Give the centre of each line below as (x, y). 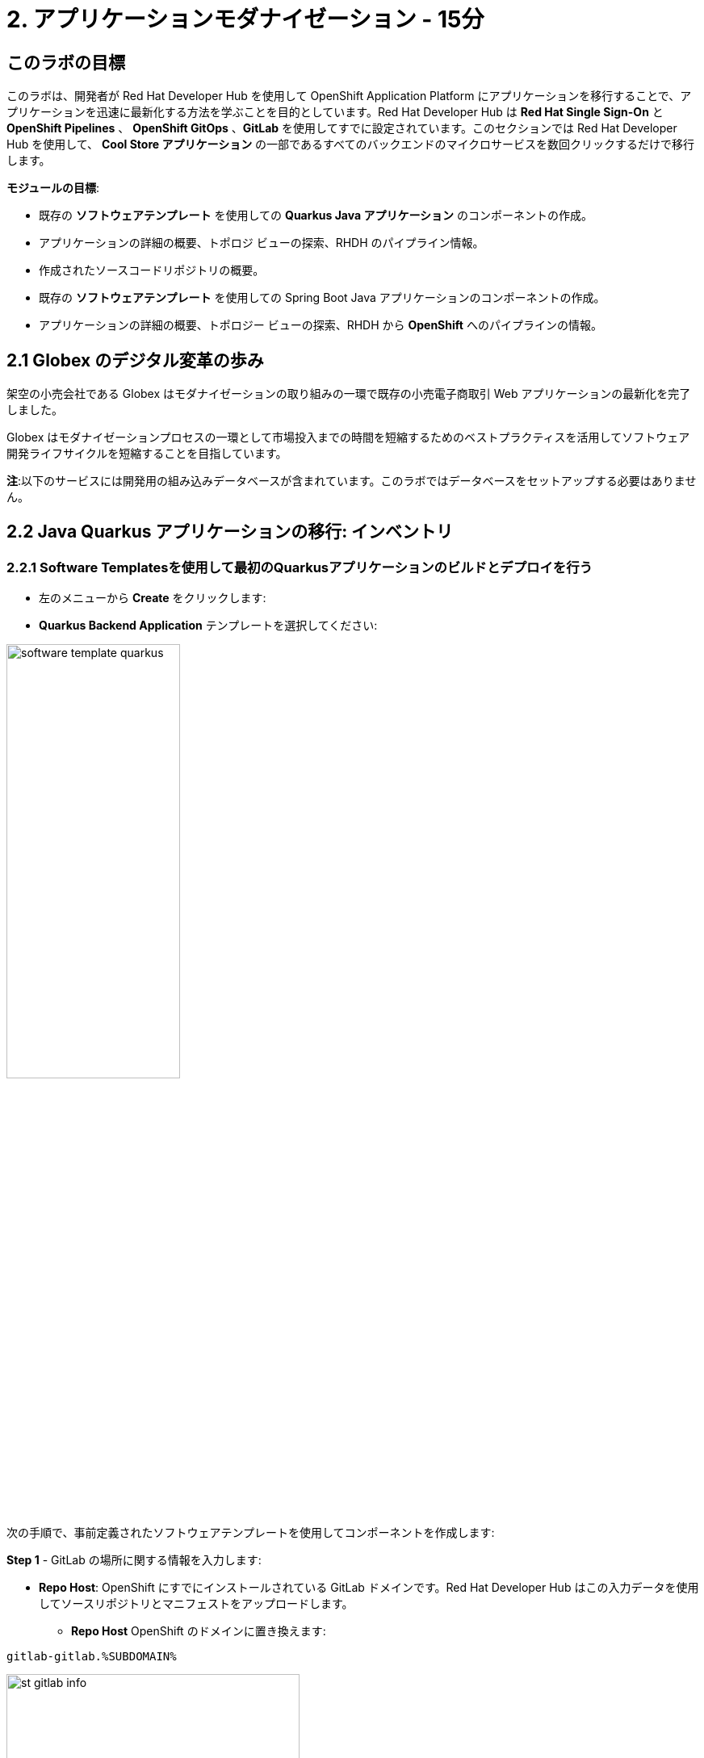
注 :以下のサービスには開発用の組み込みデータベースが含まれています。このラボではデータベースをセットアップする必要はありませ (352, 481)
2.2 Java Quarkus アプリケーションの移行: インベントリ (230, 532)
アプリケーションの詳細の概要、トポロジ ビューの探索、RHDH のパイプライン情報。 (262, 243)
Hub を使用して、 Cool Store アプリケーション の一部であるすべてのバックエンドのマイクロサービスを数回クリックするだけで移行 (351, 144)
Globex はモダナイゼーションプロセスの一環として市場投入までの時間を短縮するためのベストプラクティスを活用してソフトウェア (348, 437)
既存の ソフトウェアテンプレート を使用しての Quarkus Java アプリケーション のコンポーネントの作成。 (316, 216)
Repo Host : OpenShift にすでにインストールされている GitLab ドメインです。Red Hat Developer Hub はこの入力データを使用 (369, 1588)
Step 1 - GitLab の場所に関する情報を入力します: (134, 1560)
